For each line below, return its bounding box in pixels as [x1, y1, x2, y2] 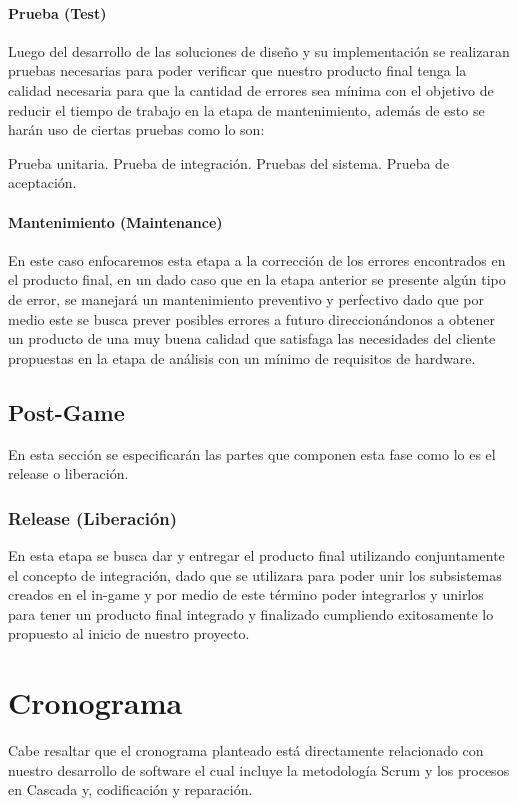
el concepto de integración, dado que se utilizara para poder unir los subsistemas [8, 564, 502, 585]
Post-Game [8, 396, 125, 427]
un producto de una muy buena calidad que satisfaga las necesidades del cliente [8, 328, 496, 349]
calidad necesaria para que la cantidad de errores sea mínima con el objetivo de [8, 79, 494, 100]
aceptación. [8, 172, 77, 193]
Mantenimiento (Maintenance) [8, 211, 223, 232]
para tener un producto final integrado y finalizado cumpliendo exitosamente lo [8, 603, 494, 624]
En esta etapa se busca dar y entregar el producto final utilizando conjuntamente [8, 544, 505, 565]
